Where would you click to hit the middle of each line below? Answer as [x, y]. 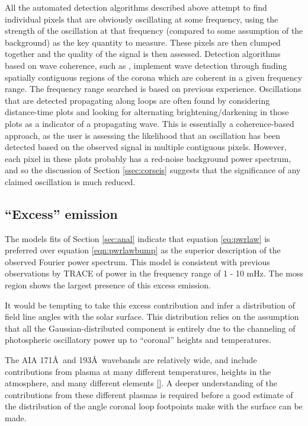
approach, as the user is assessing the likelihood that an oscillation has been [143, 135]
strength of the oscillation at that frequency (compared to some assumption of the [154, 31]
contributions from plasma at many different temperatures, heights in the [138, 371]
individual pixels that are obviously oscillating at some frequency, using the [142, 19]
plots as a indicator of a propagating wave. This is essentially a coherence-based [150, 123]
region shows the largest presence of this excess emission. [108, 285]
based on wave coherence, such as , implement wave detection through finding [146, 65]
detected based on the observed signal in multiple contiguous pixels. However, [146, 147]
